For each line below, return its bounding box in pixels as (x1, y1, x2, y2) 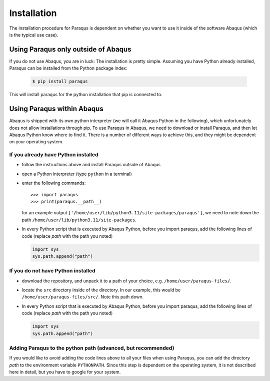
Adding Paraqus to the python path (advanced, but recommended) (9, 344, 174, 351)
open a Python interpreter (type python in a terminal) (21, 171, 132, 177)
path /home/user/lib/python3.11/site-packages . (21, 217, 137, 223)
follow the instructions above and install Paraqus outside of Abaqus (21, 162, 161, 168)
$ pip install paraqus (32, 79, 88, 85)
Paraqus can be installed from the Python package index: (9, 65, 127, 71)
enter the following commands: (21, 180, 86, 186)
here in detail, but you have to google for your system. (9, 369, 121, 375)
